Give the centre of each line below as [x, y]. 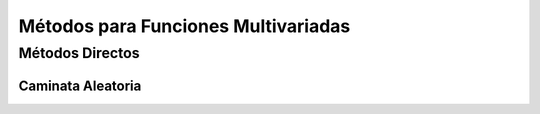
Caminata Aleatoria [80, 85]
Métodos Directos [79, 53]
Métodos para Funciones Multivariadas [184, 26]
